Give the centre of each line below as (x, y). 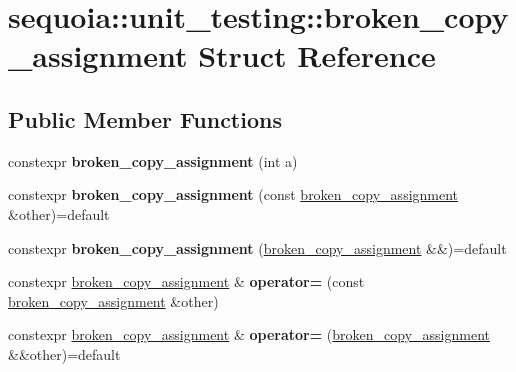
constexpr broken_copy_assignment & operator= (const (186, 281)
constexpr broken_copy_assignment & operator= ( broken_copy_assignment (249, 334)
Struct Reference (317, 55)
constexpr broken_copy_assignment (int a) (153, 160)
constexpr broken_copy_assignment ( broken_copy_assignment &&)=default (257, 247)
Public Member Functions (145, 118)
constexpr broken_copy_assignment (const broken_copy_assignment (233, 194)
